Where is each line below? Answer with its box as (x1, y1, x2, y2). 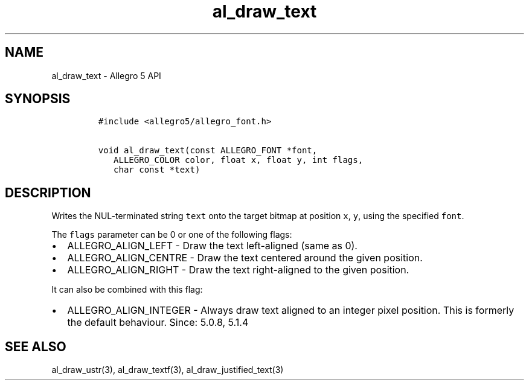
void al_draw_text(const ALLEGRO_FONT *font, (98, 145, 318, 156)
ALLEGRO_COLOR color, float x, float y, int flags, (114, 155, 364, 165)
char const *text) (114, 165, 200, 175)
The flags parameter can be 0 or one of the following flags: (51, 229, 292, 240)
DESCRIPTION (5, 185, 91, 200)
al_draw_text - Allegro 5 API (51, 70, 161, 81)
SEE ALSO (5, 339, 66, 354)
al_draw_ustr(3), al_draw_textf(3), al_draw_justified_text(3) (51, 364, 284, 375)
